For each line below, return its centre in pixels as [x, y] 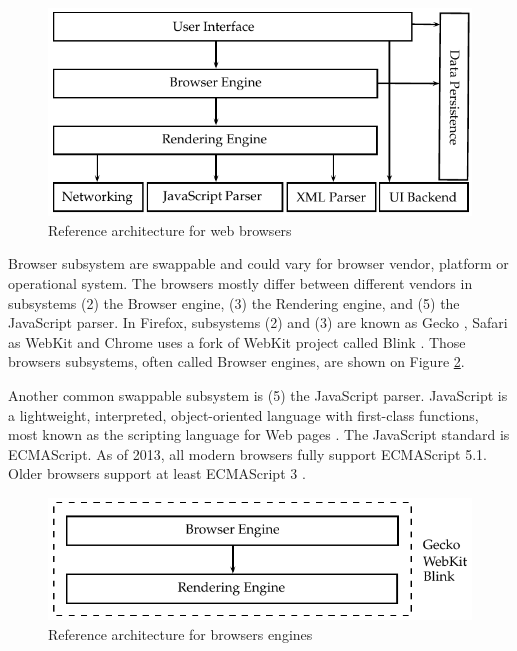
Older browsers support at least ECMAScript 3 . [157, 473]
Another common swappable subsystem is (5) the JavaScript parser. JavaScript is [258, 394]
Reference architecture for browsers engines [180, 633]
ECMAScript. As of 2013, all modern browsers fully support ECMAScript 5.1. [247, 453]
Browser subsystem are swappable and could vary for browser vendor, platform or [258, 263]
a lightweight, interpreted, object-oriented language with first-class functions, [243, 414]
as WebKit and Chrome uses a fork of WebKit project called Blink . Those [237, 341]
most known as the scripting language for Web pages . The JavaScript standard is [259, 434]
